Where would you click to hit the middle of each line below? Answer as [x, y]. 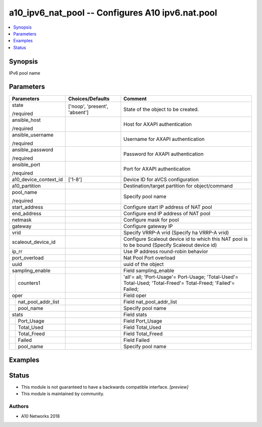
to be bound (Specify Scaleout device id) [170, 245]
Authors [19, 407]
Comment [135, 99]
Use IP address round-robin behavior [166, 251]
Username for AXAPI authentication [164, 139]
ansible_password [33, 150]
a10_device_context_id [37, 179]
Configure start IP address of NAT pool [168, 207]
